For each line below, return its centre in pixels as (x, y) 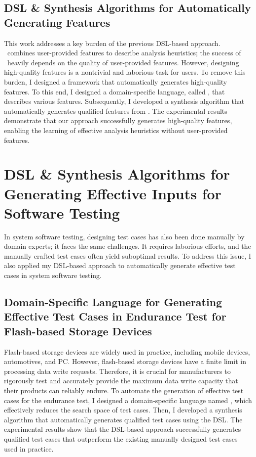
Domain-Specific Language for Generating (113, 301)
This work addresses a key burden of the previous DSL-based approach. (112, 43)
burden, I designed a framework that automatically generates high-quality (116, 81)
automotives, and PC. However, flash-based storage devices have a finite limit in (125, 361)
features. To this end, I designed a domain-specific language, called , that (114, 91)
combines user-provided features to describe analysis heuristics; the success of (124, 53)
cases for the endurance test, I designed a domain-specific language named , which (128, 400)
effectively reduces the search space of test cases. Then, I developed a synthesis (123, 410)
